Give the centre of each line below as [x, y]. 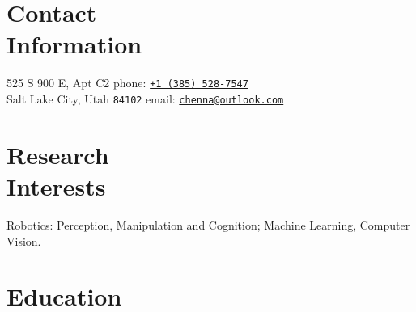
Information [74, 44]
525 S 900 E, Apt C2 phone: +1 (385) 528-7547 [127, 83]
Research [58, 154]
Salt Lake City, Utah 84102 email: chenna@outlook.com [145, 98]
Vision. [24, 240]
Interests [56, 186]
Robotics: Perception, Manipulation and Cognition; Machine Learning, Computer [208, 224]
